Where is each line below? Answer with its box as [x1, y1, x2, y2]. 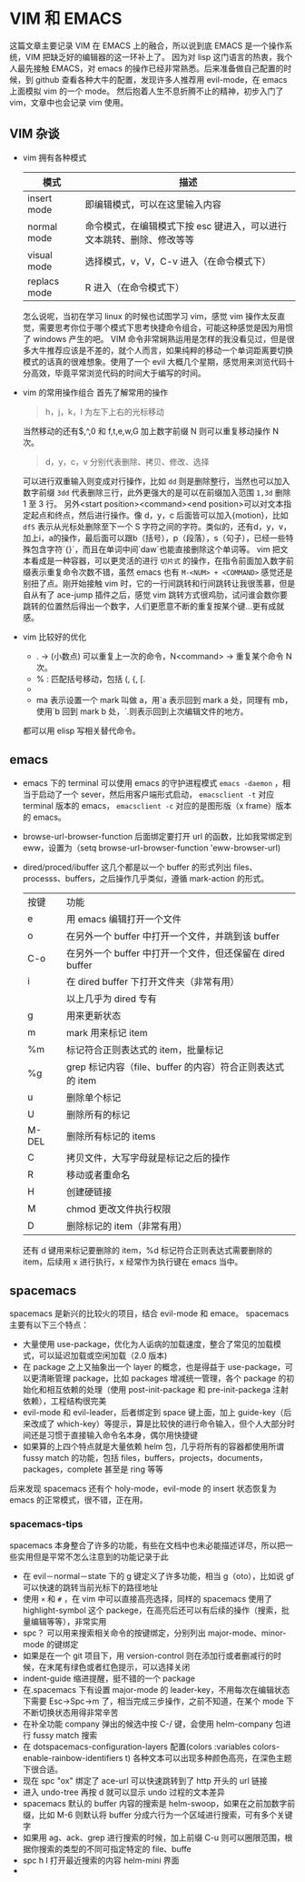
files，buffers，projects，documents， [121, 1453, 268, 1464]
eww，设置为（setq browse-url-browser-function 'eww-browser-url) [22, 842, 281, 853]
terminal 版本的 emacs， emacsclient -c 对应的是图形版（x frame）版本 [22, 800, 292, 810]
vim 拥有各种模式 [22, 152, 87, 163]
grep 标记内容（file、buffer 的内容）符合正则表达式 [66, 1061, 284, 1073]
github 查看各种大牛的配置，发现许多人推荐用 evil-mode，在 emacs [34, 74, 288, 85]
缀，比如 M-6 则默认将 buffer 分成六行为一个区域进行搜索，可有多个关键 [22, 1809, 293, 1820]
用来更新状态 [66, 1009, 122, 1022]
